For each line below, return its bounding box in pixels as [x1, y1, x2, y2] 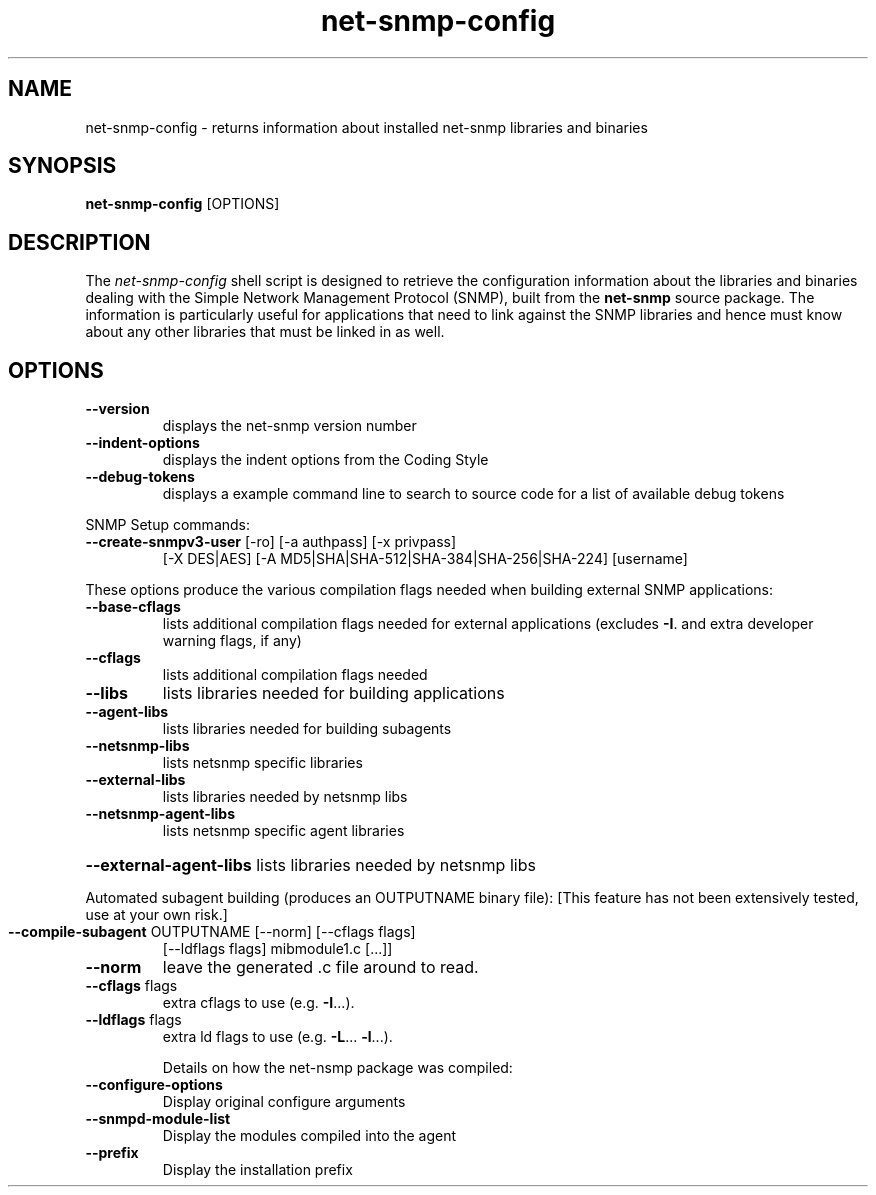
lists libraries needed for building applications [162, 683, 505, 704]
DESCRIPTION [8, 229, 151, 255]
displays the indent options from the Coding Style [162, 451, 489, 469]
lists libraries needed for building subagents [162, 720, 452, 738]
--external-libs [85, 771, 186, 789]
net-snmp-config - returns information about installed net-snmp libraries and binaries [85, 118, 648, 136]
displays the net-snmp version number [162, 417, 417, 435]
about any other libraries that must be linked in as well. [85, 323, 445, 341]
